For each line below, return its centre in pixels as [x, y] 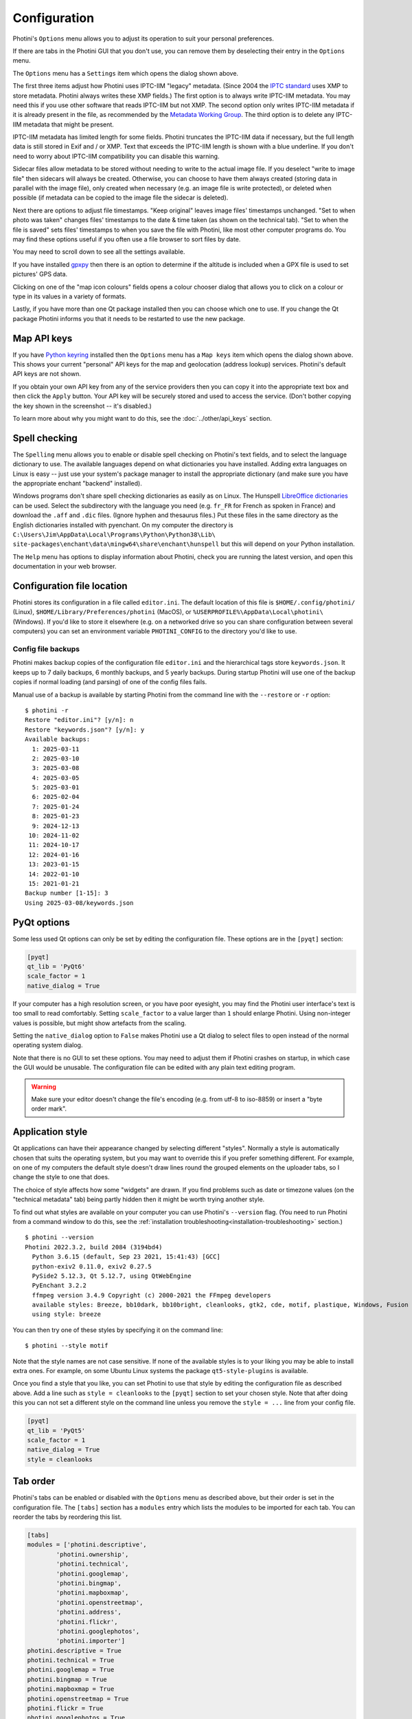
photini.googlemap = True [71, 1670]
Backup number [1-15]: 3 [67, 893]
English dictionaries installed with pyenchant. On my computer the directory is [123, 525]
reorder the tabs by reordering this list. [67, 1517]
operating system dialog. [48, 1045]
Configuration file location [70, 585]
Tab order [34, 1481]
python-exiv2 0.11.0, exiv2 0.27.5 [92, 1266]
